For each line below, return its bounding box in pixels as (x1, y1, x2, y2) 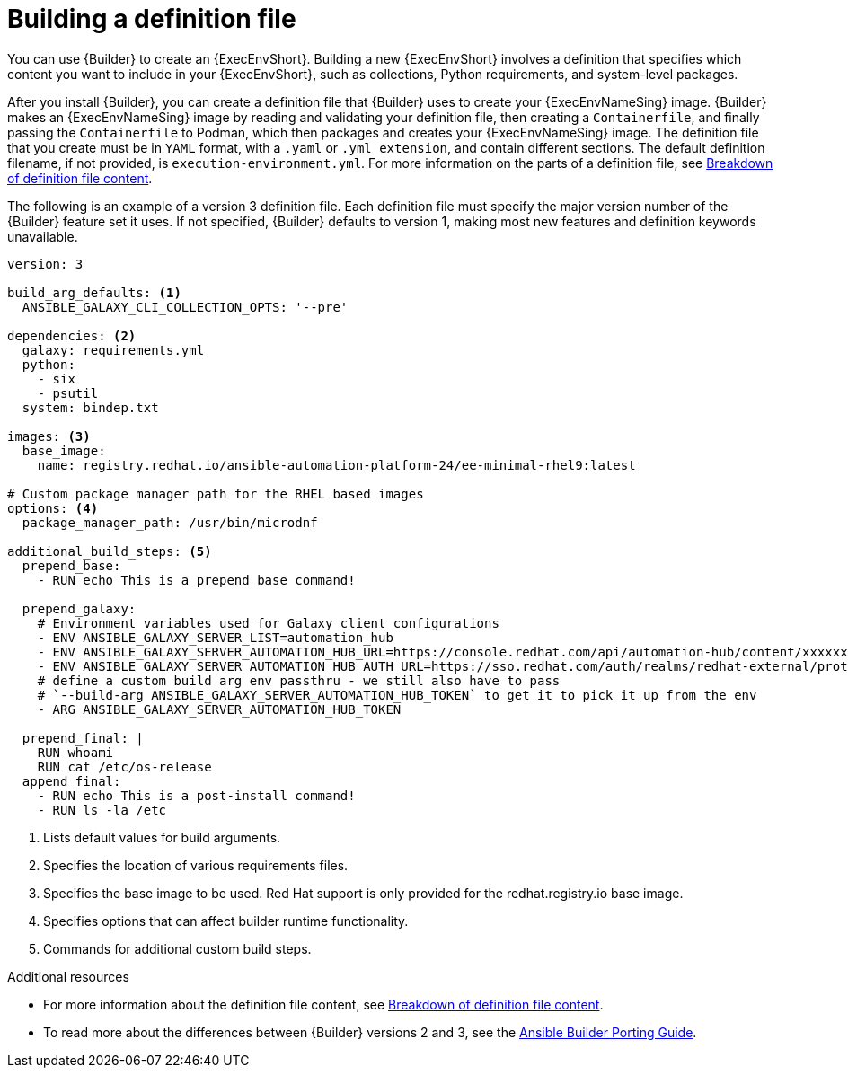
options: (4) (7, 500, 99, 515)
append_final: (22, 773, 121, 789)
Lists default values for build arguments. (43, 829, 281, 845)
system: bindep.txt (22, 400, 159, 415)
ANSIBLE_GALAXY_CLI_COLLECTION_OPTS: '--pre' (22, 299, 349, 314)
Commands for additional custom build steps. (43, 940, 312, 956)
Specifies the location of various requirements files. (43, 857, 349, 873)
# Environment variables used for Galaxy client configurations (37, 615, 499, 630)
